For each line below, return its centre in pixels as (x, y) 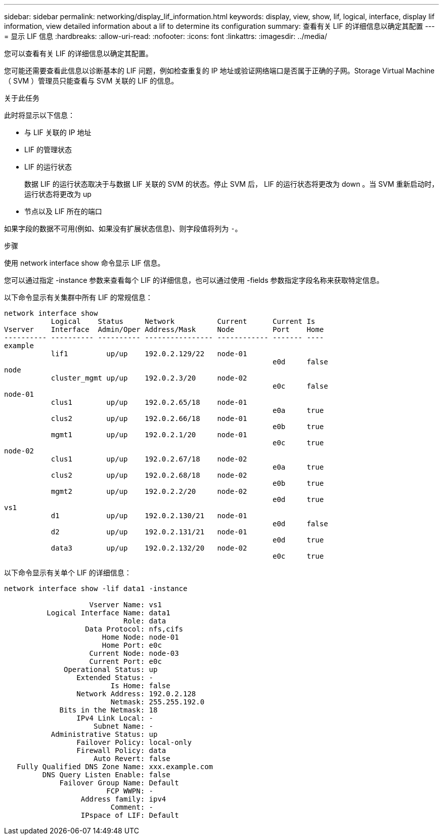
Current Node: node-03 (134, 653)
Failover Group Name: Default (119, 783)
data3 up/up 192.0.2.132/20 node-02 (149, 548)
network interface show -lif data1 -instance (96, 589)
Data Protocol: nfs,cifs (134, 629)
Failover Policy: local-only (134, 742)
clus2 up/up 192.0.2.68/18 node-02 (149, 475)
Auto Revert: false (132, 759)
